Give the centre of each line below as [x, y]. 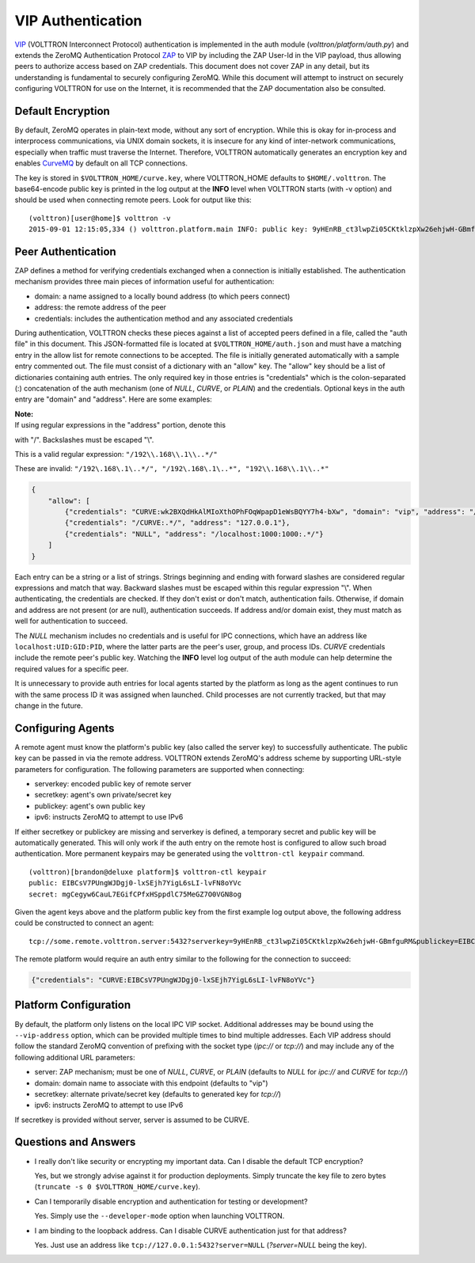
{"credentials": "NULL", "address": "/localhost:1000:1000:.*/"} [194, 534]
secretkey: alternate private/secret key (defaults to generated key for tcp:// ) [158, 1094]
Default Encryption [62, 111]
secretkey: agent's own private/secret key [103, 795]
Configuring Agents [65, 728]
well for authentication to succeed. [71, 621]
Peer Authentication [65, 251]
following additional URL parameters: [75, 1057]
